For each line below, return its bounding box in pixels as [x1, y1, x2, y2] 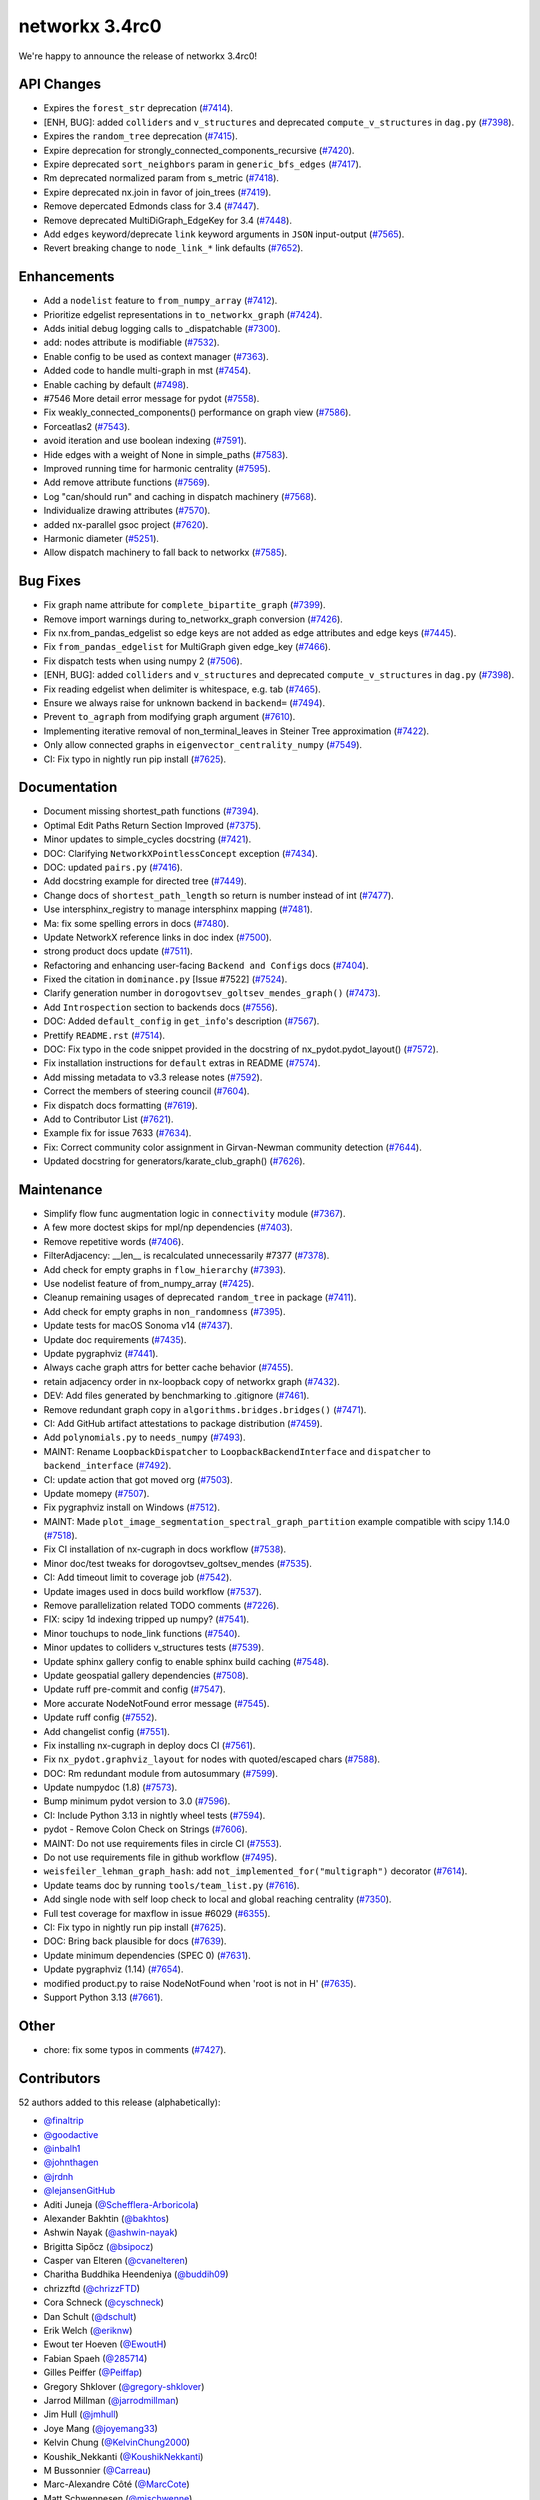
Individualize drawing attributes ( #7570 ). [43, 505, 211, 517]
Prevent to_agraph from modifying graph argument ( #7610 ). [43, 711, 296, 723]
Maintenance [18, 1181, 103, 1198]
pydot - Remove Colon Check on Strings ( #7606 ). [43, 1823, 248, 1835]
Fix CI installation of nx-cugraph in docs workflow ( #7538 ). [43, 1543, 287, 1555]
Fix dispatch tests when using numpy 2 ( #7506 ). [43, 655, 243, 667]
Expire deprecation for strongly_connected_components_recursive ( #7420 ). [43, 144, 355, 156]
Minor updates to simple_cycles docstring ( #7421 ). [43, 833, 252, 845]
